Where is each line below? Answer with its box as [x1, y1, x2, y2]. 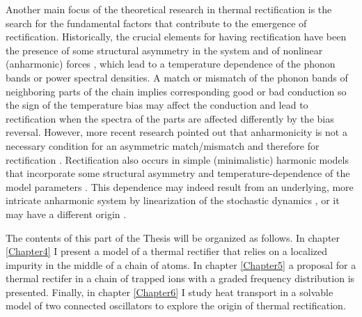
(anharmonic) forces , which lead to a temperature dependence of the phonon [6, 56, 336, 71]
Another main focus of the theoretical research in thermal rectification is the [6, 2, 332, 16]
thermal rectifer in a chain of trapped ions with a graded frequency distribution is [6, 271, 355, 286]
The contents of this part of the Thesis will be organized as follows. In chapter [6, 230, 340, 245]
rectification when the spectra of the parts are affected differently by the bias [6, 111, 334, 125]
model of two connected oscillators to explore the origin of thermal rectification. [6, 298, 346, 313]
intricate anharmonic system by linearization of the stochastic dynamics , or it [6, 193, 340, 208]
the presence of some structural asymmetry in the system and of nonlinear [6, 42, 323, 57]
